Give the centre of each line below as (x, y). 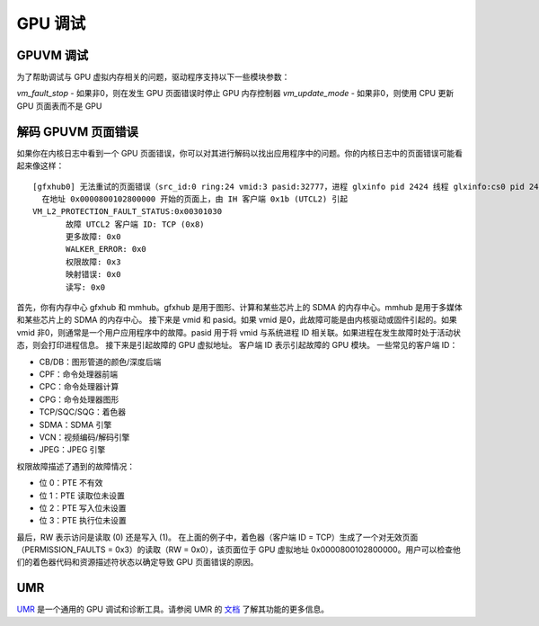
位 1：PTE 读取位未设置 (82, 496)
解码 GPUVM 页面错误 (77, 132)
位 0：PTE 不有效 (71, 483)
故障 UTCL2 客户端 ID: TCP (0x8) (136, 224)
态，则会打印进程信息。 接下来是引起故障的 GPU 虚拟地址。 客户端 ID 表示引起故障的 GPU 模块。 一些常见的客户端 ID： (237, 345)
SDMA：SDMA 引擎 (75, 425)
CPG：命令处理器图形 (79, 399)
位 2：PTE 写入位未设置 (83, 507)
